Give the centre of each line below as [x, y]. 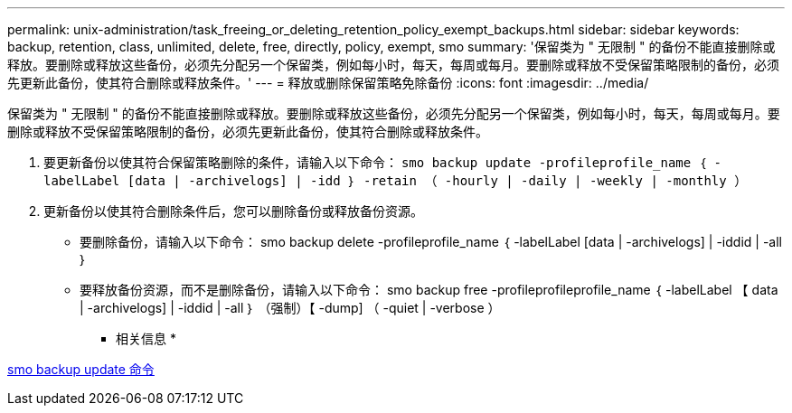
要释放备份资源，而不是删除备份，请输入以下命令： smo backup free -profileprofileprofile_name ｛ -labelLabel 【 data [429, 290]
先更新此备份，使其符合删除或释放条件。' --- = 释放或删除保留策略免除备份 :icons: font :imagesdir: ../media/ [328, 83]
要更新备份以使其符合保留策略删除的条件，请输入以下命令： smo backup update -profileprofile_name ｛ [375, 162]
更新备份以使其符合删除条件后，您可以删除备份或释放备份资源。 [233, 211]
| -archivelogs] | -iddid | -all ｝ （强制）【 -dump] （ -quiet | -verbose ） [290, 308]
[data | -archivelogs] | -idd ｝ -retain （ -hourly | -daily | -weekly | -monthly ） [437, 181]
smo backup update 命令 [81, 369]
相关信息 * [146, 338]
